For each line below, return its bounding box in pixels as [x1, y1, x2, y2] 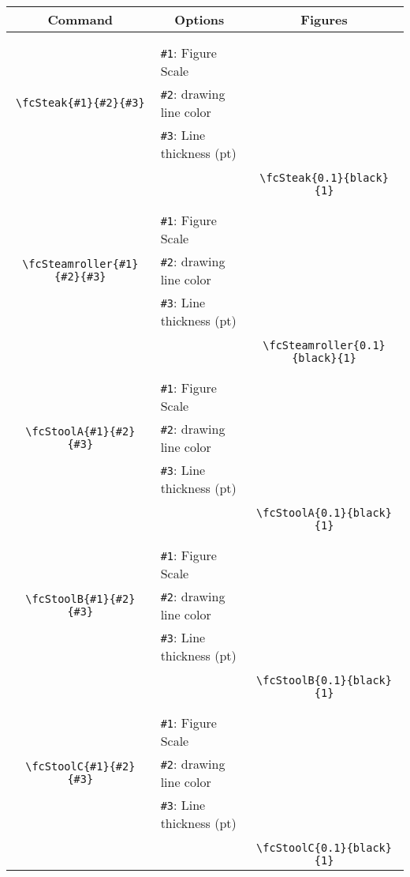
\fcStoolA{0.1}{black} [256, 506, 392, 519]
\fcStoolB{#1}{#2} [25, 593, 136, 605]
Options [174, 10, 225, 28]
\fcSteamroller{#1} [22, 258, 139, 270]
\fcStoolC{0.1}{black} [256, 841, 392, 854]
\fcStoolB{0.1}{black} [256, 674, 392, 687]
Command [47, 10, 114, 28]
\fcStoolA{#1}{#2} [25, 425, 136, 438]
